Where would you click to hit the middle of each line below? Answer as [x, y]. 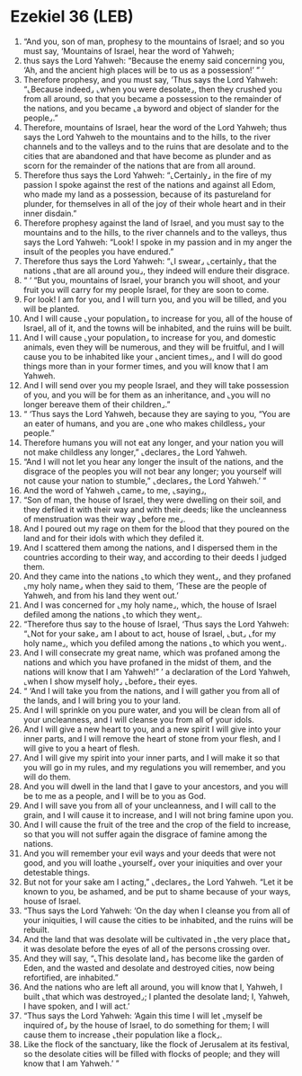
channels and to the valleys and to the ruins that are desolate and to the [156, 147]
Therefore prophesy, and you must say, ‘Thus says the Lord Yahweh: [150, 79]
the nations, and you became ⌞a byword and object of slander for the [151, 108]
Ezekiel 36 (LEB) [72, 17]
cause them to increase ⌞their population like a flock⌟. [123, 1035]
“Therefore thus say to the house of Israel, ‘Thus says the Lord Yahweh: [156, 624]
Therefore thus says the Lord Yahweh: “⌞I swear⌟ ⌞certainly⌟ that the [150, 261]
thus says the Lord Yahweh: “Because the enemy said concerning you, [154, 60]
